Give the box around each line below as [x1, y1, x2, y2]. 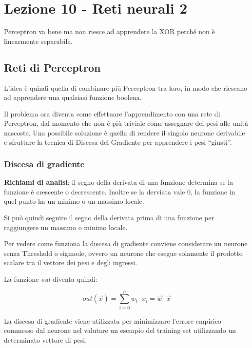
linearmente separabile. [4, 36, 73, 46]
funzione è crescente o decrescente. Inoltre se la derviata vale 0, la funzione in [4, 186, 235, 196]
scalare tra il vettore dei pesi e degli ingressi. [4, 257, 137, 268]
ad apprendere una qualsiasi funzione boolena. [4, 92, 142, 102]
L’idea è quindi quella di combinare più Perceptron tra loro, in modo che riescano [4, 82, 248, 93]
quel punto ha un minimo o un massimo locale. [4, 196, 144, 206]
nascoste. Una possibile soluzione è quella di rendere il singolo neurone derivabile [4, 127, 245, 137]
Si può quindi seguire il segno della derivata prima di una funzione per [4, 213, 214, 223]
